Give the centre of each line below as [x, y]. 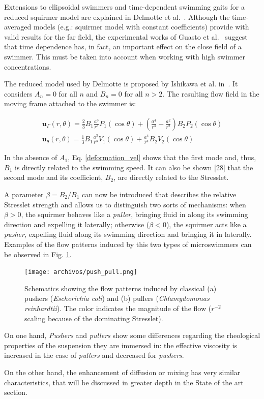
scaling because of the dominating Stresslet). [94, 318]
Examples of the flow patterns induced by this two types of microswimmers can [128, 244]
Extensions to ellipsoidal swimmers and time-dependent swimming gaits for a [124, 7]
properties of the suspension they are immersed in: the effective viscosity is [121, 345]
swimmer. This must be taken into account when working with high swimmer [125, 56]
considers [18, 93]
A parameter [24, 194]
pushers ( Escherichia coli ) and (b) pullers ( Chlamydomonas [117, 298]
